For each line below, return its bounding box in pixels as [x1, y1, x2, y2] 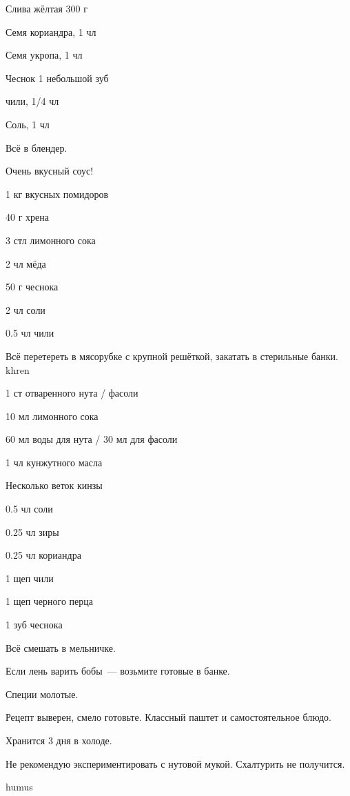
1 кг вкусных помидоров [6, 186, 109, 201]
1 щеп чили [6, 570, 54, 585]
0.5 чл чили [6, 326, 54, 340]
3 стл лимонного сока [6, 232, 96, 247]
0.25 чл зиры [6, 524, 59, 539]
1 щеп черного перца [6, 594, 94, 608]
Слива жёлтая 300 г [6, 1, 87, 15]
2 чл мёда [6, 256, 46, 270]
